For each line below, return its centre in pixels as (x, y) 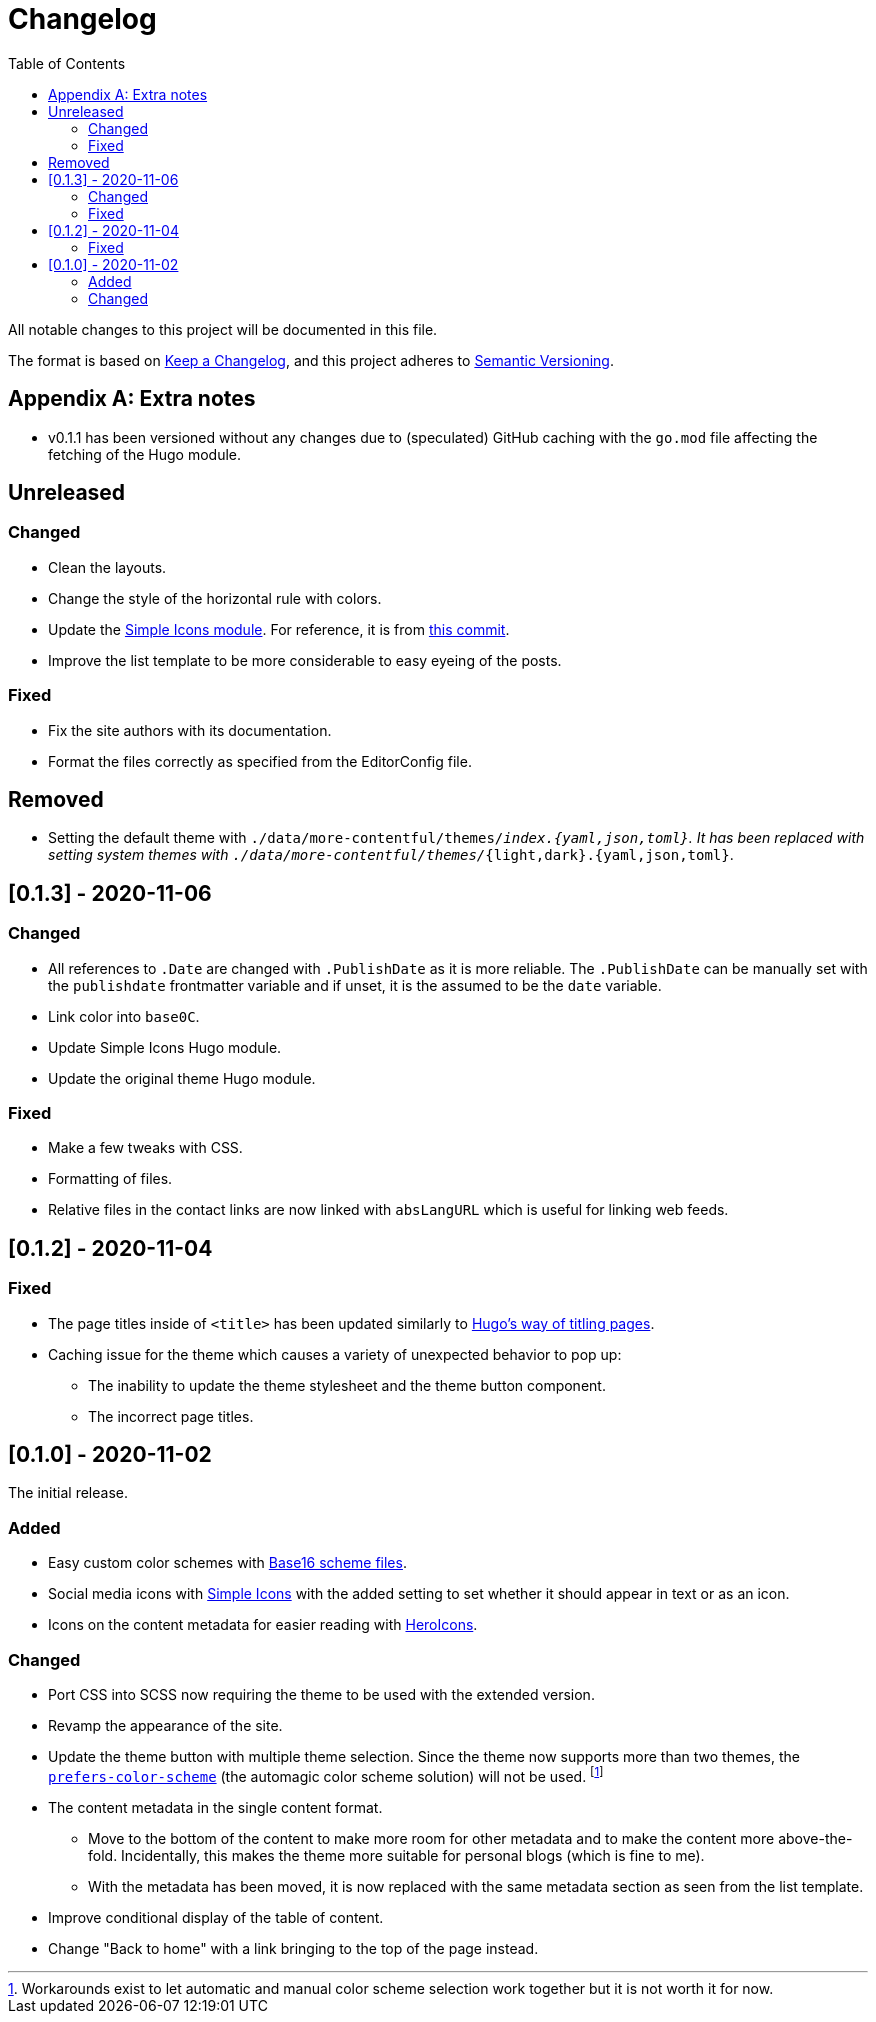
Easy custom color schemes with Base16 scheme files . (227, 1563)
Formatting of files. (110, 1179)
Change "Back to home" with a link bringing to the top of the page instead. (293, 1948)
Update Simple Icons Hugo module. (165, 1047)
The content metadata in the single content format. (215, 1807)
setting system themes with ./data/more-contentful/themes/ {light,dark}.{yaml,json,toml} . (391, 855)
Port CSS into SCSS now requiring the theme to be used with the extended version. (321, 1694)
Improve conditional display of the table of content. (216, 1917)
